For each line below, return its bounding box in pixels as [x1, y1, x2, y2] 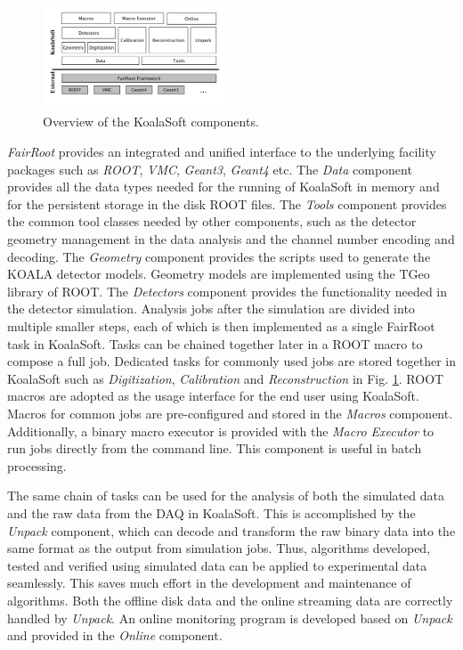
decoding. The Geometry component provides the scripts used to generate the [7, 247, 431, 265]
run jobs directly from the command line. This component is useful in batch [7, 439, 422, 458]
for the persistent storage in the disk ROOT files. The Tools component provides [7, 194, 447, 213]
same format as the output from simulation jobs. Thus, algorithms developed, [7, 539, 431, 557]
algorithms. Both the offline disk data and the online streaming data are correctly [7, 590, 453, 609]
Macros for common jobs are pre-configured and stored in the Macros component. [7, 403, 453, 422]
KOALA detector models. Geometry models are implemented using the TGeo [7, 264, 430, 283]
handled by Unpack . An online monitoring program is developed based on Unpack [7, 608, 452, 627]
